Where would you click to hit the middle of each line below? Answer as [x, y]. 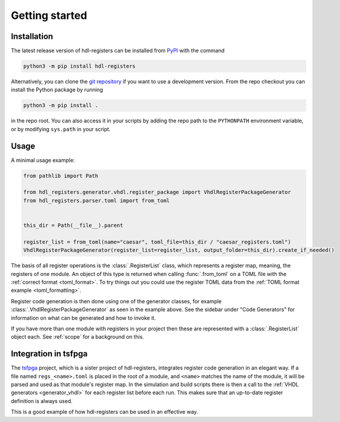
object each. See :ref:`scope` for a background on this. [78, 337]
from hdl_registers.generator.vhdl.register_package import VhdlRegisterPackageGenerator [157, 192]
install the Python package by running [57, 90]
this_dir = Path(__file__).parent [73, 225]
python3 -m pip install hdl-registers [79, 66]
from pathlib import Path [61, 176]
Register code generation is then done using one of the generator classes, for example [116, 301]
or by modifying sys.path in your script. [61, 129]
